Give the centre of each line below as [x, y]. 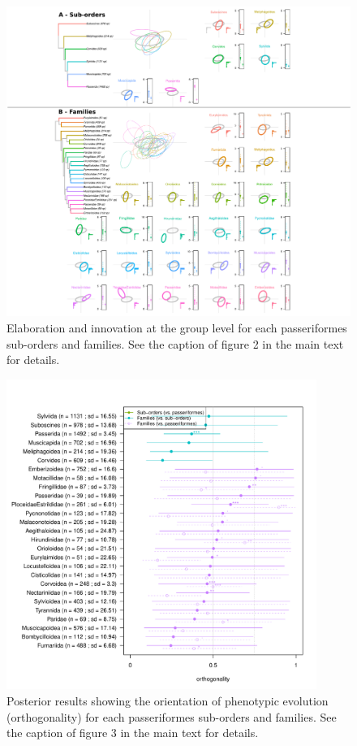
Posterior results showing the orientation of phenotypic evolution [168, 700]
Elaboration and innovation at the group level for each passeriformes [177, 327]
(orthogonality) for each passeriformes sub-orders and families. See [172, 716]
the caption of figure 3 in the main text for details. [133, 733]
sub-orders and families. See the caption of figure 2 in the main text [175, 343]
